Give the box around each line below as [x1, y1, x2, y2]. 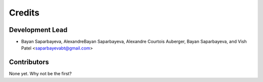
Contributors [9, 58, 49, 66]
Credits [9, 7, 40, 18]
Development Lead [9, 26, 68, 34]
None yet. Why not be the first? [9, 71, 72, 77]
